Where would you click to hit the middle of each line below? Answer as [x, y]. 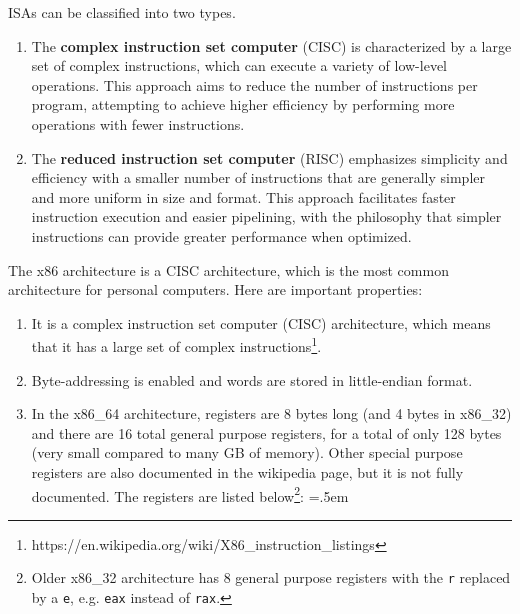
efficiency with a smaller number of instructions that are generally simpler [258, 177]
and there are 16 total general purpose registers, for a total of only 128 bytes [266, 432]
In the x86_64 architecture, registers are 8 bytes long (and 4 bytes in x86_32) [271, 413]
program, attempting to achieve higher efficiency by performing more [243, 104]
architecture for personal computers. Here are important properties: [215, 289]
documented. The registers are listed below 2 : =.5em [190, 494]
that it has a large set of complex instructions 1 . [176, 344]
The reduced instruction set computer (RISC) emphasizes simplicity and [269, 157]
